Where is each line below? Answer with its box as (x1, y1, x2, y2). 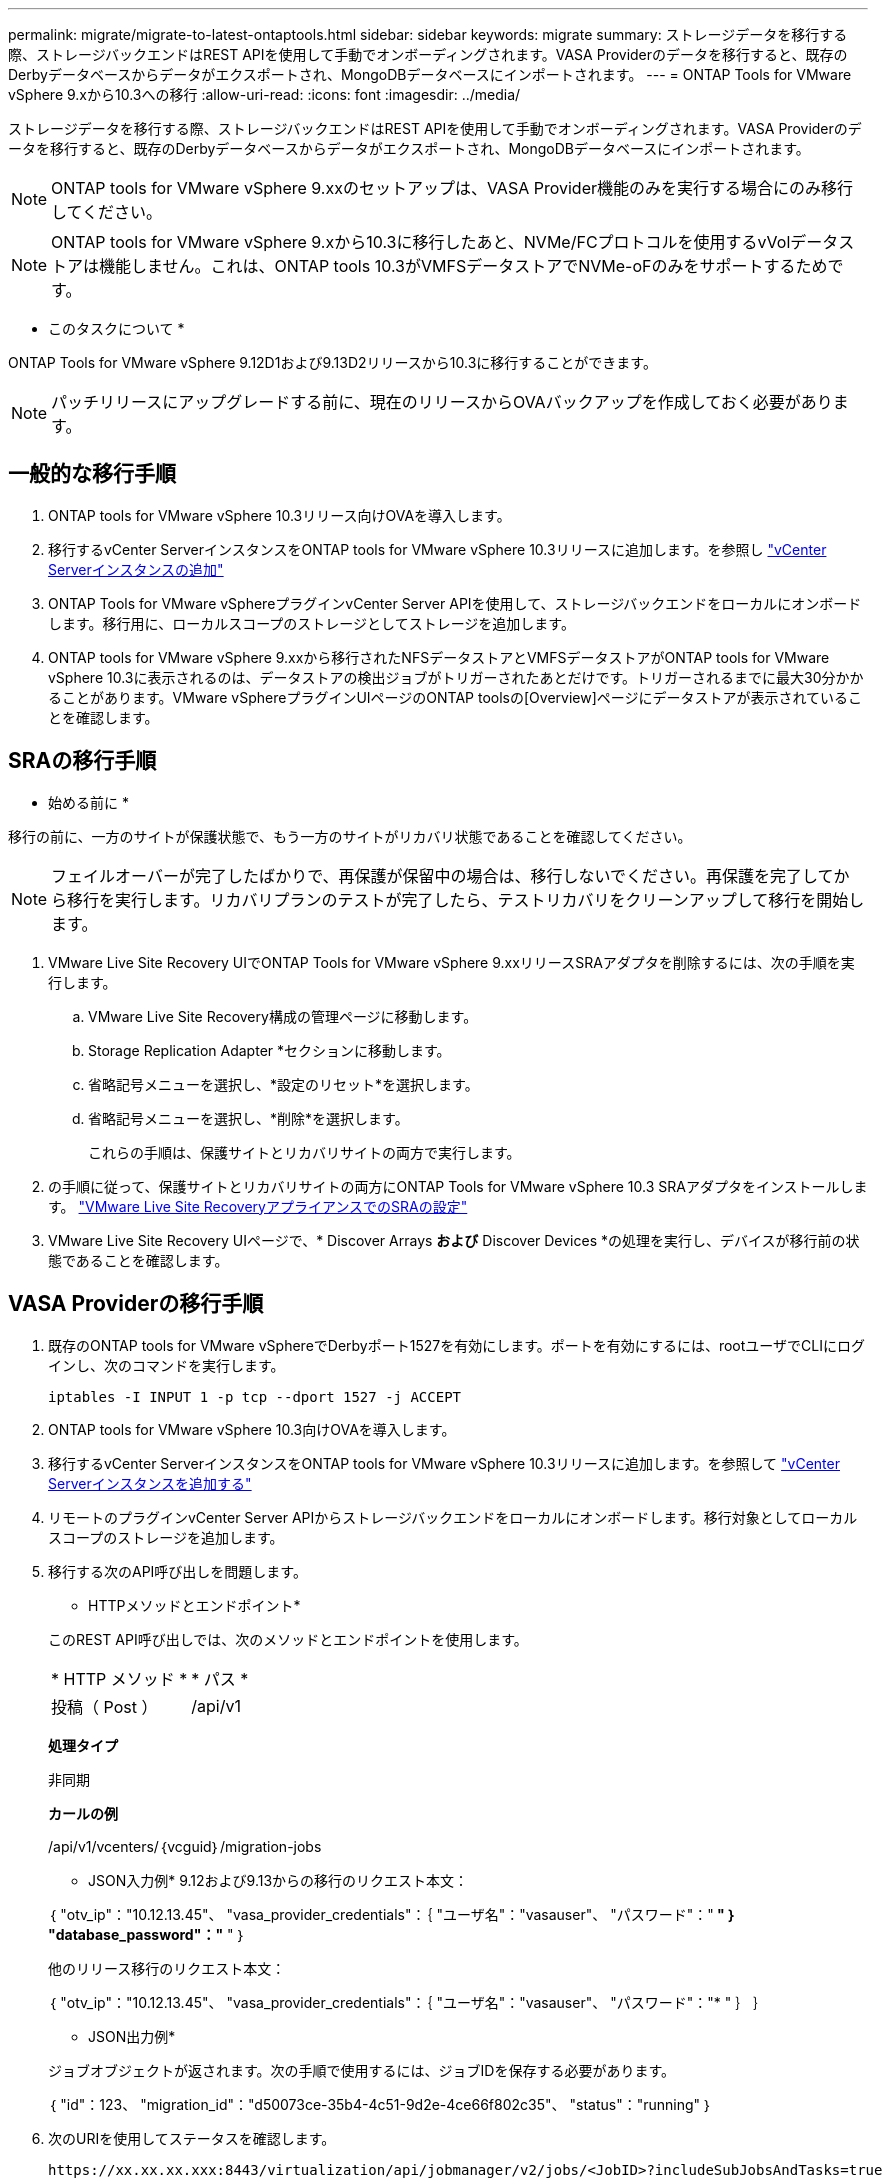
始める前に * (48, 793, 129, 811)
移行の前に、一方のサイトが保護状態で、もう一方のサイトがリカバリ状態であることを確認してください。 (8, 827, 692, 845)
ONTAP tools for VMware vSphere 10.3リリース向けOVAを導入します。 (48, 506, 511, 524)
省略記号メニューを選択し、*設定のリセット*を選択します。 (88, 1075, 479, 1093)
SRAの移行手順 (8, 748, 157, 774)
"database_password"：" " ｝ (48, 1925, 246, 1943)
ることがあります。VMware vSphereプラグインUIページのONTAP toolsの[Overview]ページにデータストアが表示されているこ (48, 688, 863, 706)
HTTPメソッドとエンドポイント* (88, 1596, 301, 1614)
